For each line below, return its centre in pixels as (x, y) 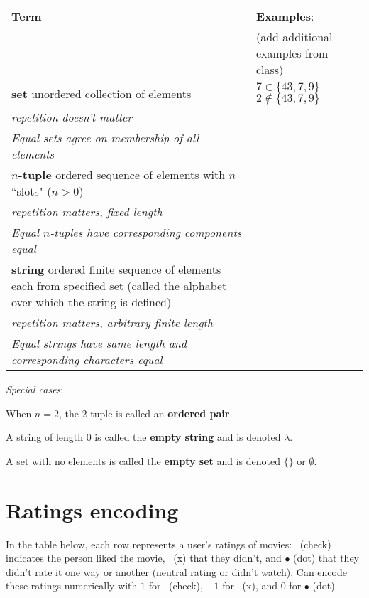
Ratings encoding (92, 509)
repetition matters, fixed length (87, 212)
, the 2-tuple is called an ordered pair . (145, 413)
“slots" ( (32, 191)
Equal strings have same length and (99, 343)
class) (270, 69)
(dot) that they (326, 558)
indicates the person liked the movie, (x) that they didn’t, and (144, 558)
